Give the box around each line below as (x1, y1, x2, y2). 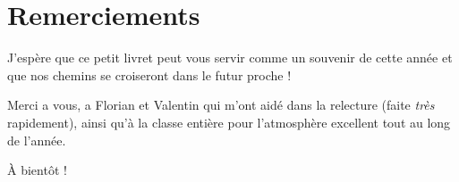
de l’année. (7, 130, 66, 149)
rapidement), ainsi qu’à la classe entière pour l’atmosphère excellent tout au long (7, 112, 451, 131)
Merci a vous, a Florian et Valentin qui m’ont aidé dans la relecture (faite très (7, 95, 435, 114)
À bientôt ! (7, 161, 67, 179)
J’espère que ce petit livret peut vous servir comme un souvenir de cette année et (7, 48, 453, 67)
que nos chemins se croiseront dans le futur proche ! (7, 65, 292, 84)
